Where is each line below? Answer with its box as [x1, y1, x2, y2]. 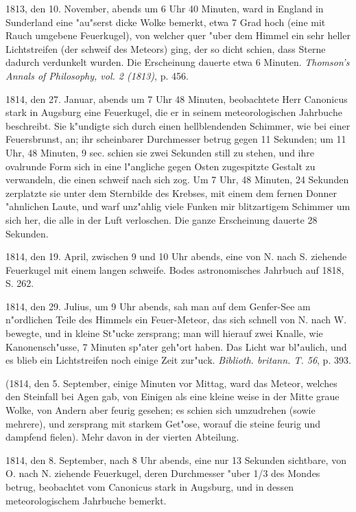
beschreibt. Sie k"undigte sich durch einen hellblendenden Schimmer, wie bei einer [5, 118, 351, 132]
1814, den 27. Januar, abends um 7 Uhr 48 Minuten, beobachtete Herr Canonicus [5, 91, 348, 106]
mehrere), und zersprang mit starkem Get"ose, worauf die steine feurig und [5, 416, 320, 430]
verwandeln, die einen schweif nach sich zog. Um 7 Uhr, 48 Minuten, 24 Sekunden [5, 172, 349, 187]
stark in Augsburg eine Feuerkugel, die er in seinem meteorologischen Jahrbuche [5, 105, 342, 119]
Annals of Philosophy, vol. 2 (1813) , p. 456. [5, 68, 189, 82]
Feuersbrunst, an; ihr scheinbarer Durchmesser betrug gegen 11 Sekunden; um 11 [5, 132, 346, 146]
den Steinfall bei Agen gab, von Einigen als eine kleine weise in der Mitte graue [5, 389, 340, 404]
